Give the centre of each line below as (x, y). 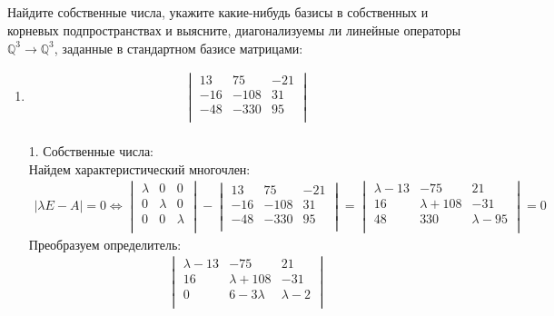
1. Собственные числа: (91, 151)
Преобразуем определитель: (105, 244)
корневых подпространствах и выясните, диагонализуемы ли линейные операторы (234, 30)
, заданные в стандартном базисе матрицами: (178, 48)
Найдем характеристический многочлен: (139, 168)
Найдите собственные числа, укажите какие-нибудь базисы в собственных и (218, 12)
